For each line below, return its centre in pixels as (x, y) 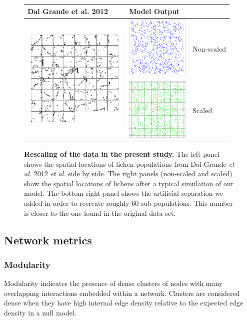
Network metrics (48, 240)
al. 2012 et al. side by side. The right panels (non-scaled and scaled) (128, 174)
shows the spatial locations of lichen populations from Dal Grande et (129, 164)
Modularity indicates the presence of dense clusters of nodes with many (113, 283)
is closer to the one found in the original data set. (100, 213)
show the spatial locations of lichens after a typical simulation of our (129, 183)
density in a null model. (40, 312)
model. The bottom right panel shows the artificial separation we (124, 193)
